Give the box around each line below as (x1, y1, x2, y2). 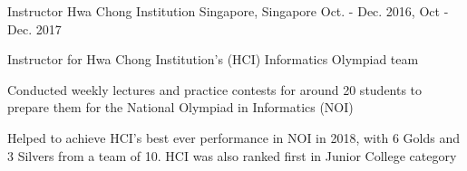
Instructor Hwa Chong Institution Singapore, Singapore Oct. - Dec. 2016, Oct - (7, 2, 449, 20)
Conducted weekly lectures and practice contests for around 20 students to (7, 80, 423, 99)
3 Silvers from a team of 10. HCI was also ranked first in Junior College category (7, 146, 457, 165)
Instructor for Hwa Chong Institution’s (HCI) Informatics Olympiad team (7, 50, 419, 69)
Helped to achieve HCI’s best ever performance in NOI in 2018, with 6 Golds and (7, 128, 460, 147)
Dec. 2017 (7, 19, 62, 38)
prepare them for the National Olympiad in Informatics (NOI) (7, 98, 354, 117)
